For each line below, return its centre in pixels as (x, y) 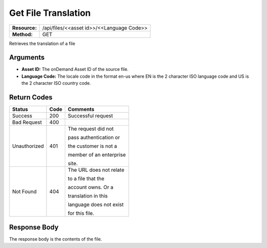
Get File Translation (50, 13)
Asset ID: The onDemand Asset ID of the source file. (75, 69)
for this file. (81, 213)
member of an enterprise (97, 155)
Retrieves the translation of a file (42, 43)
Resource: (24, 28)
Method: (22, 34)
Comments (81, 109)
